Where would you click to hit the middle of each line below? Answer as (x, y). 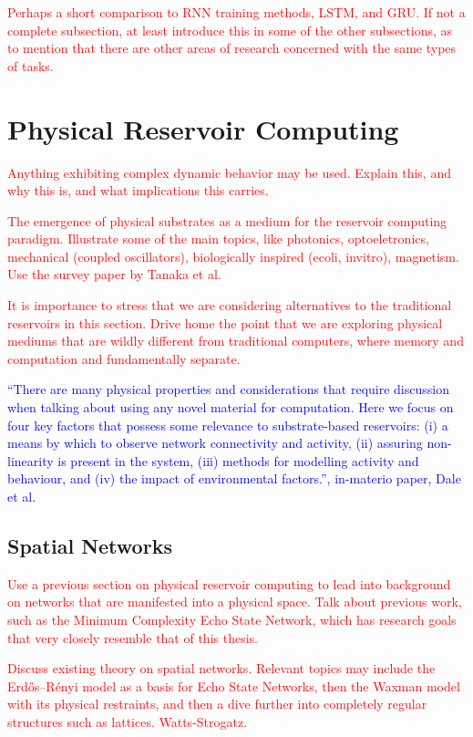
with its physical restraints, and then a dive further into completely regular (217, 704)
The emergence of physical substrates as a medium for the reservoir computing (227, 220)
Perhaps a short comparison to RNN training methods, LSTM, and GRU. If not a (236, 12)
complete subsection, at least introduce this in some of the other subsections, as (230, 30)
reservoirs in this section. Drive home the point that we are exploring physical (225, 322)
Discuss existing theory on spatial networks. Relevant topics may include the (221, 668)
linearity (31, 460)
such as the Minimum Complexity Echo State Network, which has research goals (232, 619)
